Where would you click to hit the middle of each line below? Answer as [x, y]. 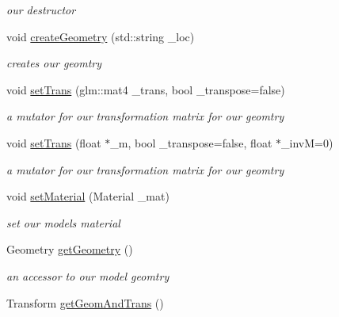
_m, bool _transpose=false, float [191, 142]
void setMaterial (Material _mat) [88, 196]
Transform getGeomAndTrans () [85, 302]
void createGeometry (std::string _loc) [101, 36]
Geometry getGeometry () [70, 249]
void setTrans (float [54, 142]
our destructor [41, 10]
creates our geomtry [54, 63]
